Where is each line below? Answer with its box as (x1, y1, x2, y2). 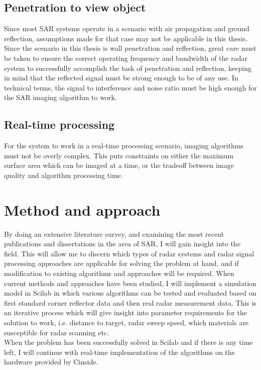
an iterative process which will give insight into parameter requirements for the (4, 307, 247, 318)
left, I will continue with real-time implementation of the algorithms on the (4, 346, 235, 357)
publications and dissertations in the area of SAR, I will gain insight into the (4, 238, 240, 249)
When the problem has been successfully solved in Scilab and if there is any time (4, 337, 253, 347)
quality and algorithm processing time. (4, 169, 123, 180)
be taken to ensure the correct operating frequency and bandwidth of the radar (4, 52, 247, 63)
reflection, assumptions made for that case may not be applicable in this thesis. (4, 33, 248, 43)
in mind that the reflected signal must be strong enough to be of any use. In (4, 72, 238, 83)
